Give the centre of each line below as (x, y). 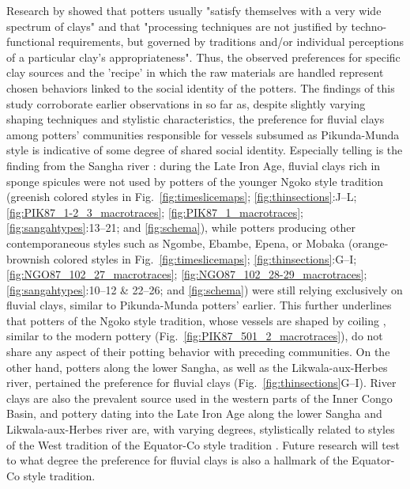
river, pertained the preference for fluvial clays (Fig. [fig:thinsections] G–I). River (201, 383)
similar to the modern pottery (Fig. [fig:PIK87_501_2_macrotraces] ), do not (195, 336)
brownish (28, 258)
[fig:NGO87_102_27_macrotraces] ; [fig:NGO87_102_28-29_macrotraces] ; (187, 274)
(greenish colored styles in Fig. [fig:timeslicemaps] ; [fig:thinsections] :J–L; (182, 197)
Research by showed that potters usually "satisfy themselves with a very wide (194, 10)
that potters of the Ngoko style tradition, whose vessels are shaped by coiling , (196, 320)
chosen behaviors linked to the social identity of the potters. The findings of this (201, 87)
